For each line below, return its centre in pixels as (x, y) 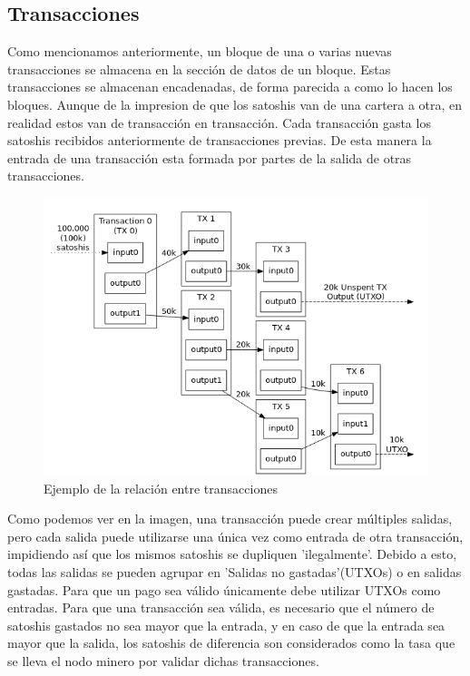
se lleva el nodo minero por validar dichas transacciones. (163, 661)
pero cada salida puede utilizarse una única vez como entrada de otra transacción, (235, 536)
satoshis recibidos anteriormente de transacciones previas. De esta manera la (220, 140)
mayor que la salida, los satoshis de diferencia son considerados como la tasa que (231, 643)
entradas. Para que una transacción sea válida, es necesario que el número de (221, 607)
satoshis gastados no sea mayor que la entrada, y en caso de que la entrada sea (226, 625)
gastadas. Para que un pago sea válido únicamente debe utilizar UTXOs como (224, 589)
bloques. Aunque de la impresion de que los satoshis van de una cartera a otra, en (235, 104)
